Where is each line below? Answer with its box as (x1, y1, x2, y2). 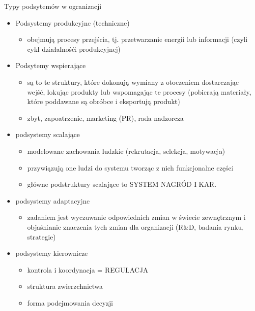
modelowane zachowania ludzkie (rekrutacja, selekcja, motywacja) (27, 145, 225, 156)
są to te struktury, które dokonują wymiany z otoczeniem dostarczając (27, 76, 239, 87)
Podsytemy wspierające (15, 60, 86, 70)
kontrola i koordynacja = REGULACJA (27, 264, 148, 275)
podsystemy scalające (15, 129, 80, 139)
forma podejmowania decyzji (27, 297, 113, 308)
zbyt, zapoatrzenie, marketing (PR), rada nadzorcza (27, 112, 184, 123)
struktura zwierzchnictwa (27, 281, 103, 291)
